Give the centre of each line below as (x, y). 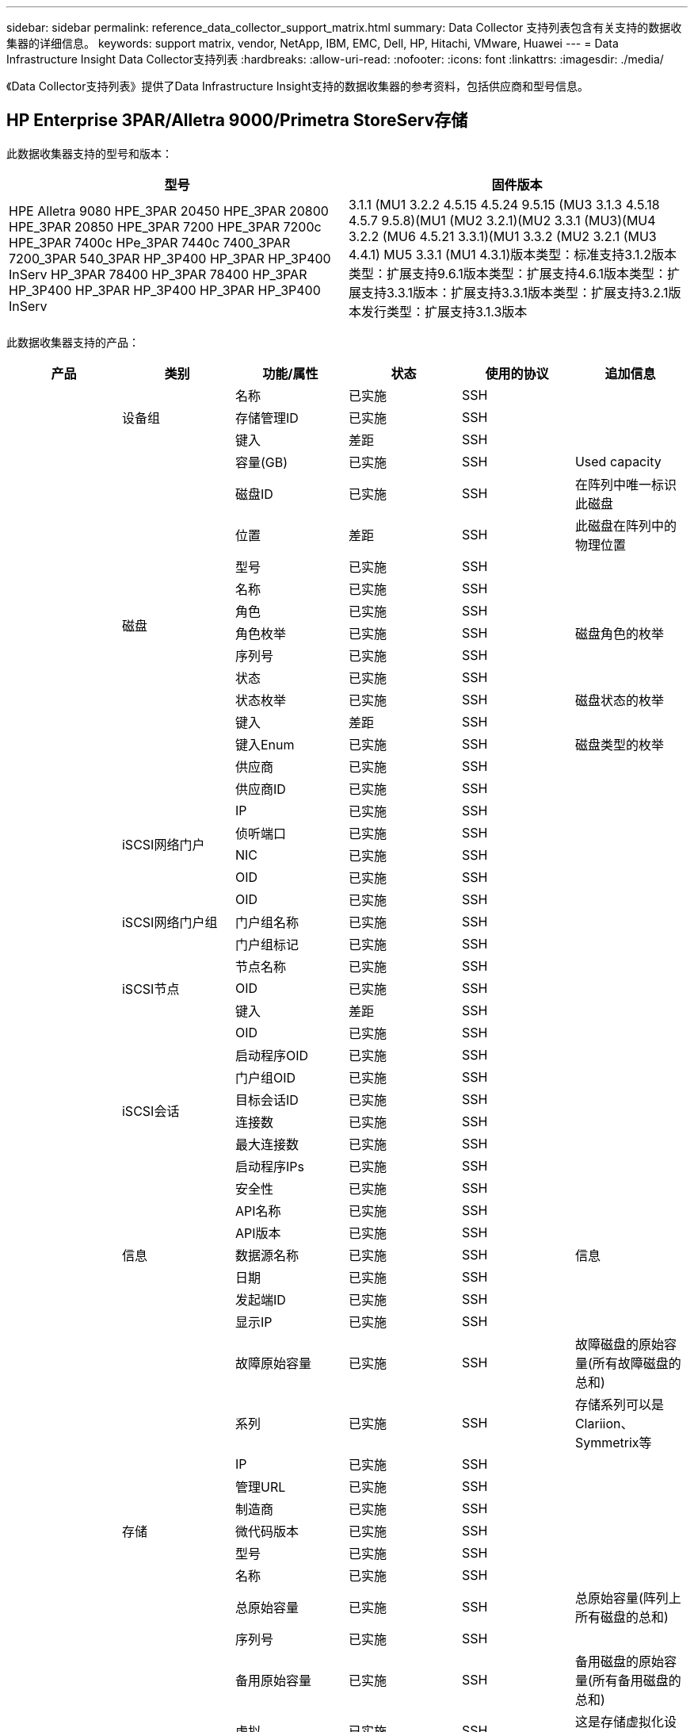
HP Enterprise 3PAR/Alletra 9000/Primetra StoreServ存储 (237, 121)
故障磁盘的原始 (619, 1344)
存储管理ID (267, 418)
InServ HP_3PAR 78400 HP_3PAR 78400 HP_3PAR (158, 274)
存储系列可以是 (619, 1404)
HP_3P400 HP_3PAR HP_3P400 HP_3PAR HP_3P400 (165, 290)
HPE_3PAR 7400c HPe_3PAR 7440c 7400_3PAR (150, 242)
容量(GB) (261, 462)
